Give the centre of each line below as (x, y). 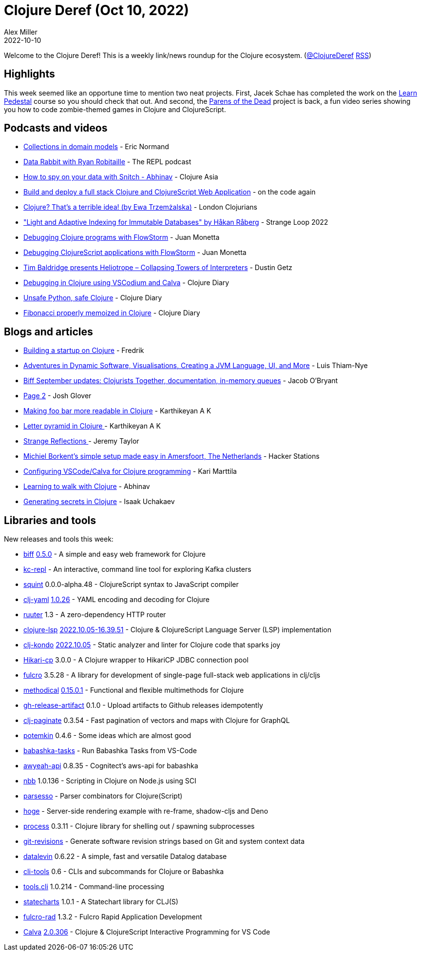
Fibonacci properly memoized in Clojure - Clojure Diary (112, 313)
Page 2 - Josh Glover (57, 396)
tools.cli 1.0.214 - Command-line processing (94, 887)
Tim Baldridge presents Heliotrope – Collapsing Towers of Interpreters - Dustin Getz (158, 268)
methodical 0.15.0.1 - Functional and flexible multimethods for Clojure (134, 690)
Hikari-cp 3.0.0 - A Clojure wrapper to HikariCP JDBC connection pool (136, 660)
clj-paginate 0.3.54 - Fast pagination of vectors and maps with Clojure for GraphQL (157, 721)
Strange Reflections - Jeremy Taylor (81, 441)
